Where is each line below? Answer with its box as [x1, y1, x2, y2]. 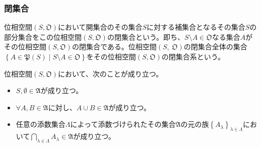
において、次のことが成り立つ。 [57, 68, 163, 79]
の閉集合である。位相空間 [72, 41, 157, 52]
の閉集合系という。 [161, 51, 225, 61]
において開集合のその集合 [57, 22, 143, 32]
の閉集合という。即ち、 [107, 31, 185, 42]
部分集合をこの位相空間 [4, 31, 82, 42]
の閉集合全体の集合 [183, 41, 247, 52]
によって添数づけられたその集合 [70, 119, 176, 129]
